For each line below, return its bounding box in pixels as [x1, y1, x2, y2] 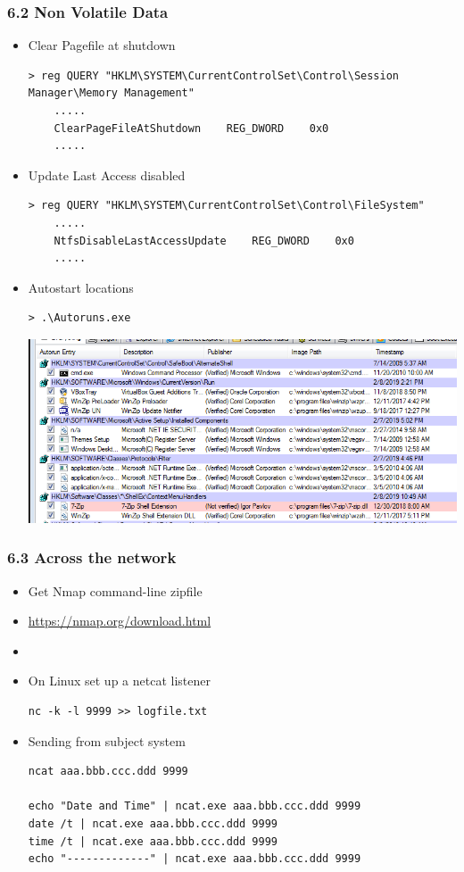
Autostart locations [28, 278, 134, 296]
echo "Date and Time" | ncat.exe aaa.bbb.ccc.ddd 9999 [28, 800, 361, 813]
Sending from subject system [28, 731, 186, 750]
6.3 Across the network [7, 546, 177, 569]
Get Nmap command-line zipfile [28, 581, 203, 600]
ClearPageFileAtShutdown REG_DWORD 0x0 [54, 121, 329, 135]
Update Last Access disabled [28, 165, 186, 184]
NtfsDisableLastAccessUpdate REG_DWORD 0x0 [54, 234, 354, 247]
